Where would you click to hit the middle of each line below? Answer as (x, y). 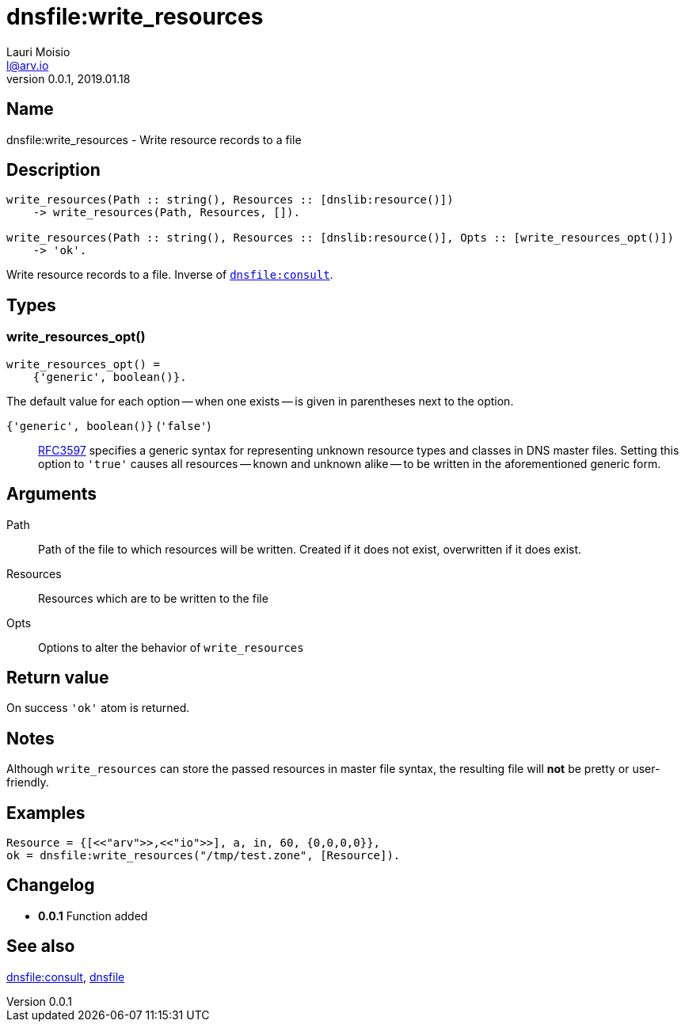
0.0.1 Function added (93, 916)
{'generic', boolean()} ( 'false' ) (109, 425)
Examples (46, 813)
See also (41, 946)
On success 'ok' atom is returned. (98, 708)
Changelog (51, 885)
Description (53, 170)
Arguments (52, 494)
